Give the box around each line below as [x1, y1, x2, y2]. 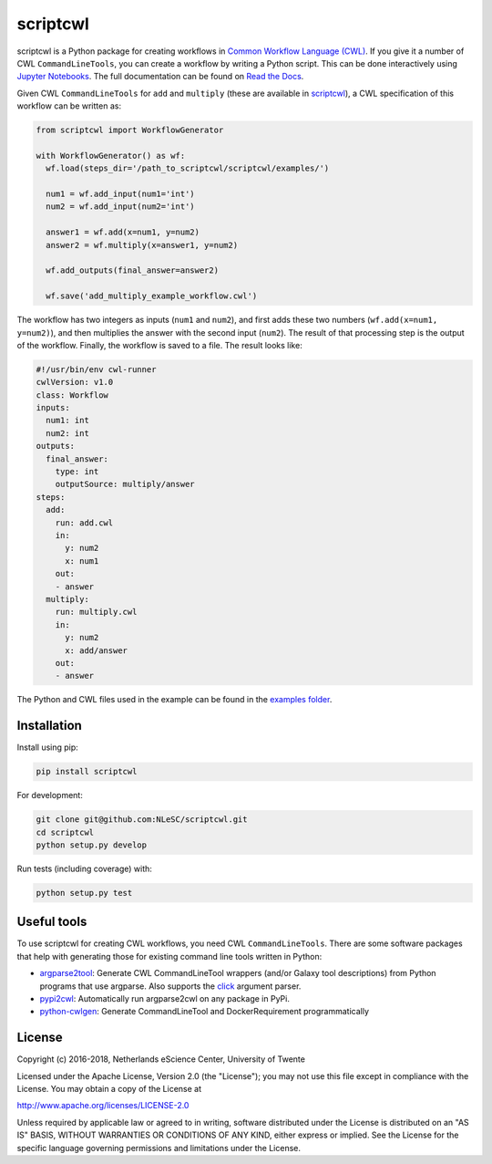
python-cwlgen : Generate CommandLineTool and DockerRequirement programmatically [39, 1006, 369, 1017]
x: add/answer [65, 645, 128, 656]
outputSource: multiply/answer [55, 479, 195, 490]
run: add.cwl [55, 517, 114, 528]
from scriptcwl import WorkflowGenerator [36, 125, 224, 136]
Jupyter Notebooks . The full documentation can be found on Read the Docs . [16, 71, 304, 82]
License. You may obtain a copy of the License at [16, 1084, 202, 1095]
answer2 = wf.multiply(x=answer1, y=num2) [46, 240, 239, 250]
